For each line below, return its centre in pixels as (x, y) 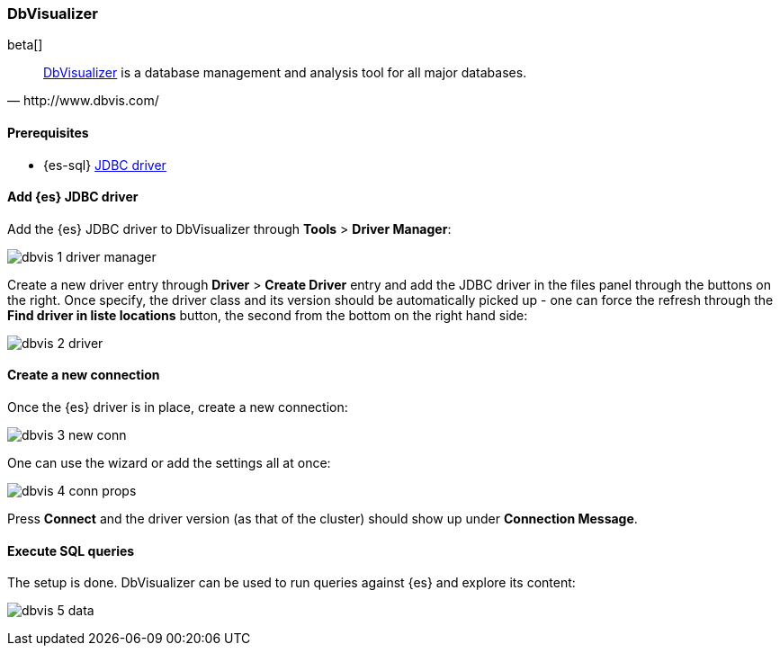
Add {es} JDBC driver (73, 197)
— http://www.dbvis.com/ (83, 101)
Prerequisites (48, 132)
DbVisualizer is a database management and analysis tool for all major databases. (285, 73)
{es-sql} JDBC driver (105, 165)
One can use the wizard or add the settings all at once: (169, 463)
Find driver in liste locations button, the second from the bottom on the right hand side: (268, 315)
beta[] (25, 45)
